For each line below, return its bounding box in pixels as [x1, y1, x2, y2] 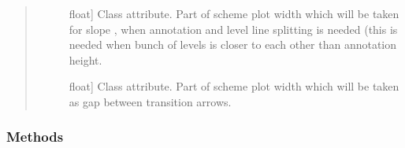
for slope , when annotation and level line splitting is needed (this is [69, 20, 398, 37]
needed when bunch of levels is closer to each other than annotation [69, 36, 397, 53]
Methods [6, 127, 64, 146]
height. [69, 51, 102, 68]
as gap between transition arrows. [69, 93, 232, 109]
